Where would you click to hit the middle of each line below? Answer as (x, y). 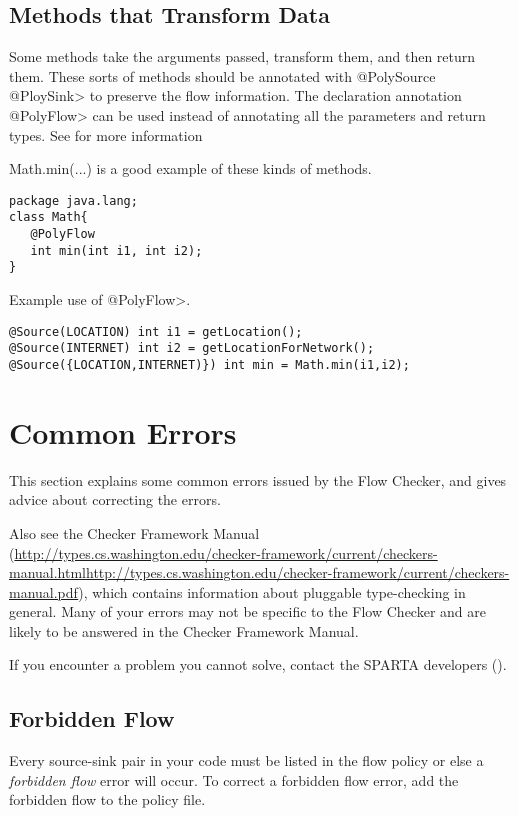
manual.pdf (44, 591)
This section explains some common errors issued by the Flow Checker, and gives (258, 479)
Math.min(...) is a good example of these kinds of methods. (190, 168)
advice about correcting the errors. (115, 499)
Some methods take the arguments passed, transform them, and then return (242, 56)
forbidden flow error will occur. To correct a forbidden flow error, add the (234, 779)
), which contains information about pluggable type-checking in (272, 591)
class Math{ (48, 217)
